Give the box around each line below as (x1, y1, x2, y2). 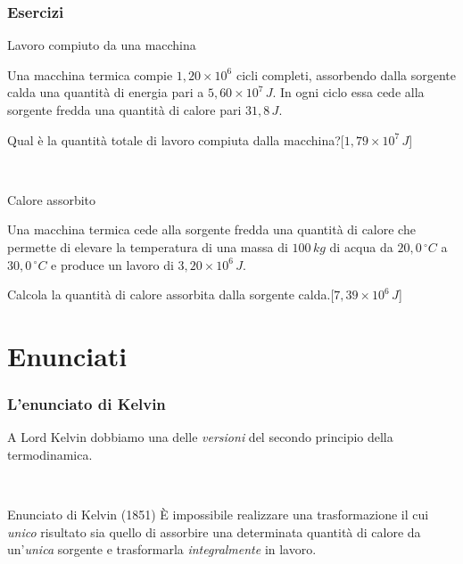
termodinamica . (7, 445, 93, 463)
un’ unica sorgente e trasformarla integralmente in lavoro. (7, 540, 317, 559)
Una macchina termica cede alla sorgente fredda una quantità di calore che (7, 220, 416, 239)
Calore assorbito (7, 190, 96, 208)
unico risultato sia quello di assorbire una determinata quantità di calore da (7, 522, 421, 541)
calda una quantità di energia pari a (7, 83, 204, 102)
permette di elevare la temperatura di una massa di (7, 237, 288, 256)
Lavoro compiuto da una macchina (7, 36, 196, 54)
